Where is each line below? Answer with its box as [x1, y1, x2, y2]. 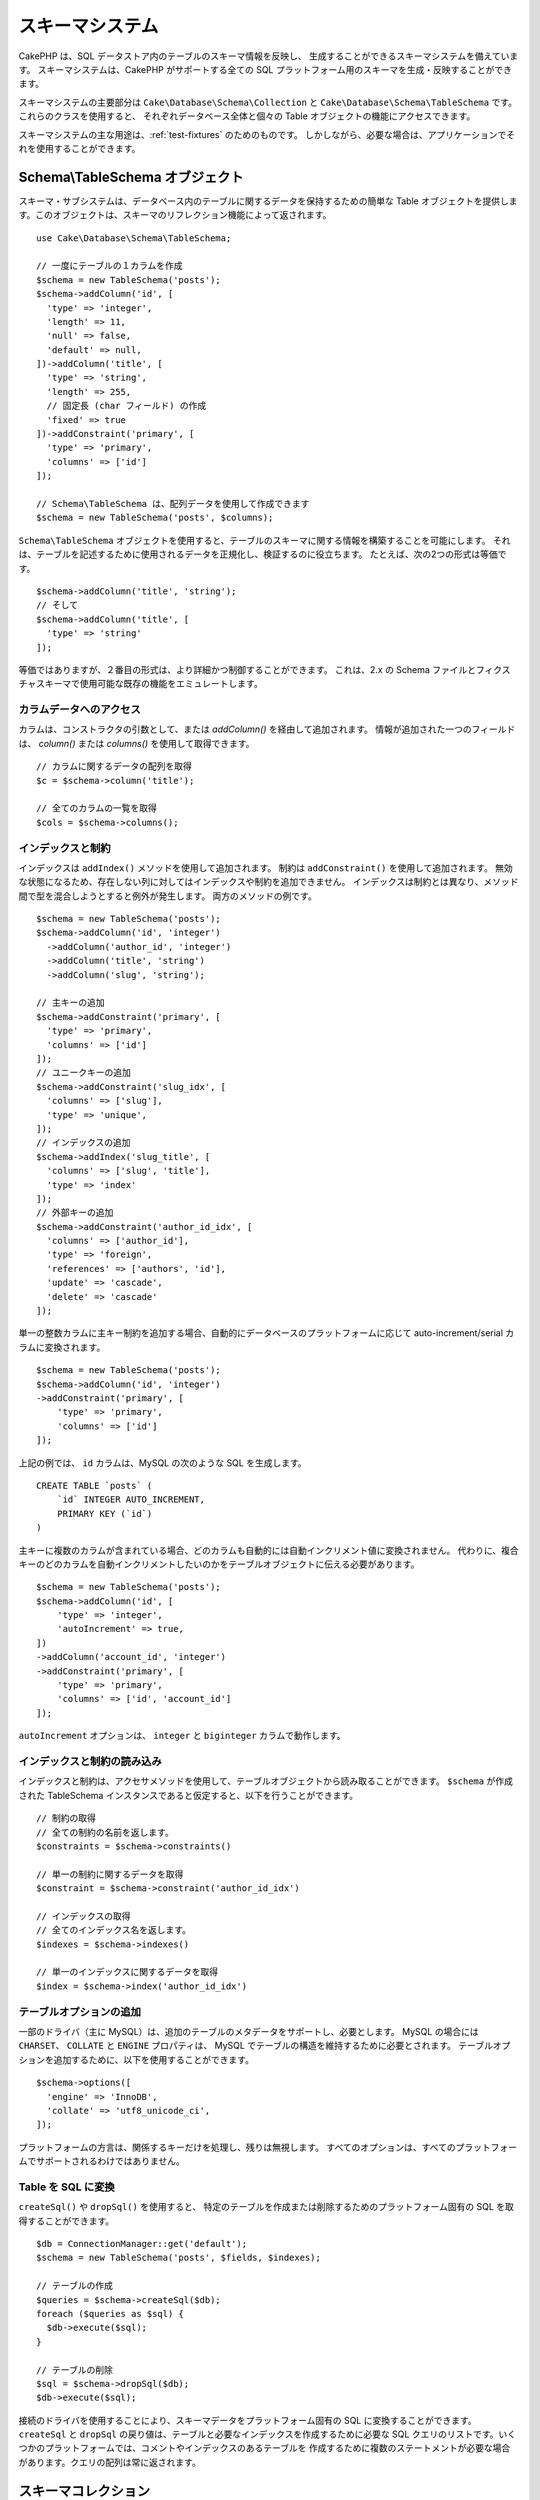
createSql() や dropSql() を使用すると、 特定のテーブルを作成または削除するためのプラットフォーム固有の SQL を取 [18, 2201, 514, 2213]
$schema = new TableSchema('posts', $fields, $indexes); [36, 2252, 322, 2264]
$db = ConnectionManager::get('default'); [36, 2238, 248, 2249]
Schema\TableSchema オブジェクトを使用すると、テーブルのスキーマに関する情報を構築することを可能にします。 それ [18, 534, 511, 546]
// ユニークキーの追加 [36, 1067, 132, 1079]
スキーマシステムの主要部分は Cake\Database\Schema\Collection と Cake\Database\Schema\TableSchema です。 [18, 96, 517, 108]
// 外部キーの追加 [36, 1207, 114, 1219]
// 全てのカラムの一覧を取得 [36, 803, 157, 814]
